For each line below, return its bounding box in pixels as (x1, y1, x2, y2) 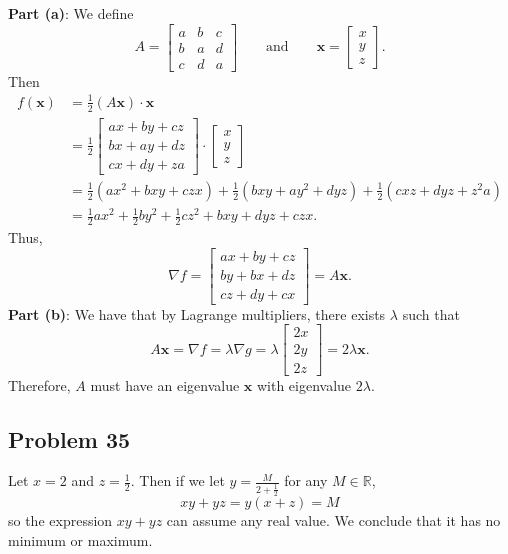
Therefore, (8, 374, 71, 395)
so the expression (8, 509, 113, 530)
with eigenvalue (256, 374, 352, 395)
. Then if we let (130, 470, 225, 491)
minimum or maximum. (8, 529, 153, 550)
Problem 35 (8, 423, 131, 454)
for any (284, 470, 328, 491)
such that (402, 303, 460, 324)
